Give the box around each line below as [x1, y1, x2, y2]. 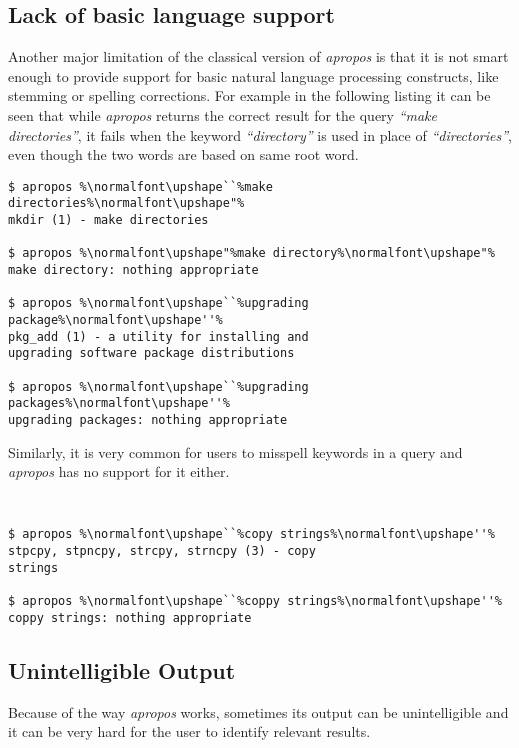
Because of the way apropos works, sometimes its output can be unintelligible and [8, 701, 509, 722]
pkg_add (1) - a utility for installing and [8, 329, 309, 344]
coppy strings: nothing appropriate [8, 610, 252, 625]
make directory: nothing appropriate [8, 263, 259, 278]
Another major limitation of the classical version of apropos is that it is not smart [8, 46, 509, 67]
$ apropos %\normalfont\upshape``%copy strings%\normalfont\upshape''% [8, 527, 495, 542]
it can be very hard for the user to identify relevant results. [8, 721, 371, 742]
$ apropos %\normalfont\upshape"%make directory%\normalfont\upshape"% [8, 246, 495, 261]
